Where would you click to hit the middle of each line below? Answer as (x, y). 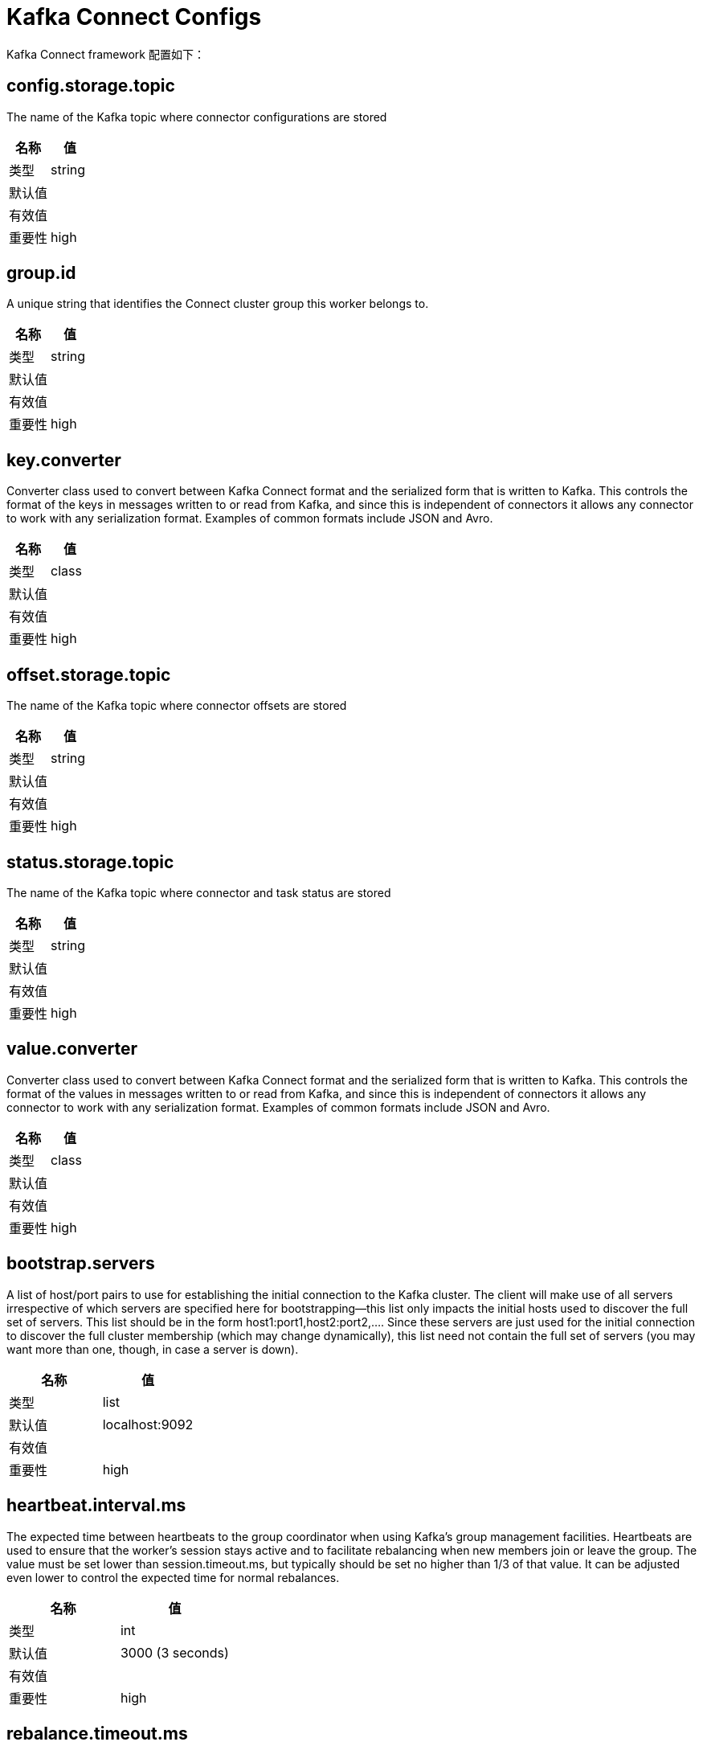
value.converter (72, 1049)
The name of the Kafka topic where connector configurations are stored (197, 117)
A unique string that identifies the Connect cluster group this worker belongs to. (218, 304)
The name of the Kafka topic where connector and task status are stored (199, 892)
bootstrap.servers (81, 1264)
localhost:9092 (148, 1424)
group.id (41, 273)
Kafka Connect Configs (134, 17)
